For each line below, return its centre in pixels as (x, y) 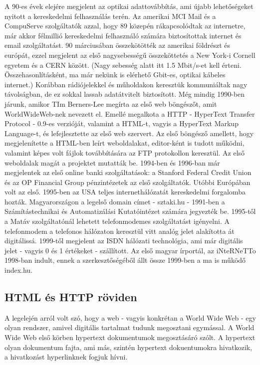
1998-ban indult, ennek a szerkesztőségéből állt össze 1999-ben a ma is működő (125, 260)
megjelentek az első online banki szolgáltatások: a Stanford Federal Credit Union (128, 172)
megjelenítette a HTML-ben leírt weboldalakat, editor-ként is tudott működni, (125, 143)
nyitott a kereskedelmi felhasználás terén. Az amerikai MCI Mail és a (110, 16)
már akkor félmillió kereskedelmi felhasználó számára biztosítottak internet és (123, 35)
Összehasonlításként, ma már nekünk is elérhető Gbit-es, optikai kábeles (115, 75)
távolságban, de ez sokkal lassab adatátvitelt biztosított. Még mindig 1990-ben (125, 94)
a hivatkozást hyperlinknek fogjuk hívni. (66, 357)
